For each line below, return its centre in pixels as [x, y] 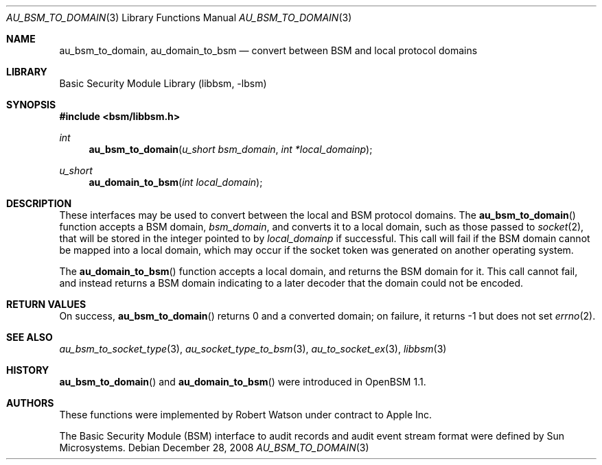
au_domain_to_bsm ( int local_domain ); [176, 182]
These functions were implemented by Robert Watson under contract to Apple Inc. [246, 415]
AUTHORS [30, 403]
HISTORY [28, 370]
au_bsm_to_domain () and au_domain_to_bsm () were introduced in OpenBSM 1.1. [243, 382]
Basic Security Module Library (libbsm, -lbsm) [163, 83]
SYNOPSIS [31, 105]
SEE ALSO [30, 337]
